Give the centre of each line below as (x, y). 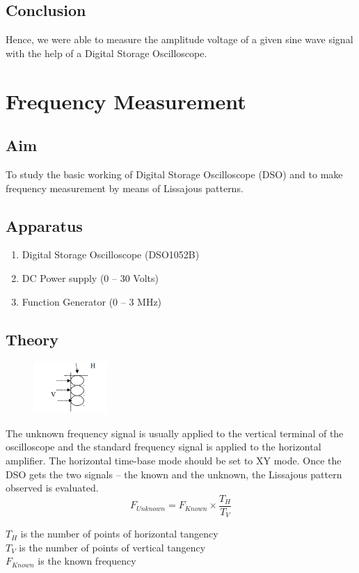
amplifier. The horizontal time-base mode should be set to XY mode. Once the (174, 460)
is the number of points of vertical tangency (112, 547)
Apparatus (44, 225)
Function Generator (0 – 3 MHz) (92, 301)
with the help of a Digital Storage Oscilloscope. (106, 53)
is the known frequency (87, 561)
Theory (32, 339)
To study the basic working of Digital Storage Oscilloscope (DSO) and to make (174, 174)
